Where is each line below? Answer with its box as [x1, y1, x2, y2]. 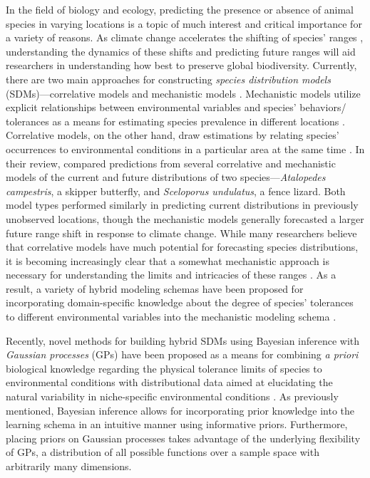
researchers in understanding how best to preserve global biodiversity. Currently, [6, 58, 357, 73]
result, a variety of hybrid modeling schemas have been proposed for [6, 281, 304, 296]
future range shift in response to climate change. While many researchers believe [6, 225, 357, 240]
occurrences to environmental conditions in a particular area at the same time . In [6, 141, 365, 156]
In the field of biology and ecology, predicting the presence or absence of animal [6, 2, 354, 16]
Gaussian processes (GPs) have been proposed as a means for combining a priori [6, 347, 359, 362]
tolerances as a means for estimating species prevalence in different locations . [6, 113, 345, 128]
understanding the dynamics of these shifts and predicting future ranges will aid [6, 43, 356, 58]
